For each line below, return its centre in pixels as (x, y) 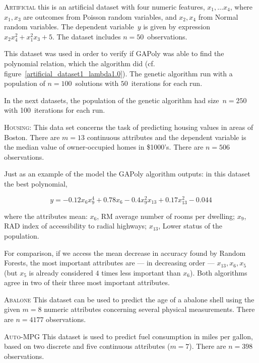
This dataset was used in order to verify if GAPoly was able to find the (114, 53)
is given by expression (177, 27)
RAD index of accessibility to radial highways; (75, 226)
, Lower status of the (190, 226)
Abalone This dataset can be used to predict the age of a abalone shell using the (129, 299)
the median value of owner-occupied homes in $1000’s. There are (104, 147)
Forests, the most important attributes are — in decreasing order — (109, 263)
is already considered (61, 272)
